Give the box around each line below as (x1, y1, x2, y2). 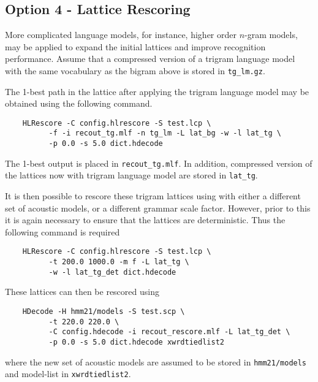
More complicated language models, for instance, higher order (5, 28, 237, 41)
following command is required (5, 225, 120, 238)
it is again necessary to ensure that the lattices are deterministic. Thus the (5, 213, 286, 226)
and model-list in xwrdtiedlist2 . (5, 367, 131, 380)
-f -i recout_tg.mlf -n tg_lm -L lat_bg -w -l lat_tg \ (48, 129, 282, 138)
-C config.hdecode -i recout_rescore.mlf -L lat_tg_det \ (48, 327, 290, 337)
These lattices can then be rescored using (5, 285, 159, 298)
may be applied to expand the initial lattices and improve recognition (5, 40, 266, 53)
